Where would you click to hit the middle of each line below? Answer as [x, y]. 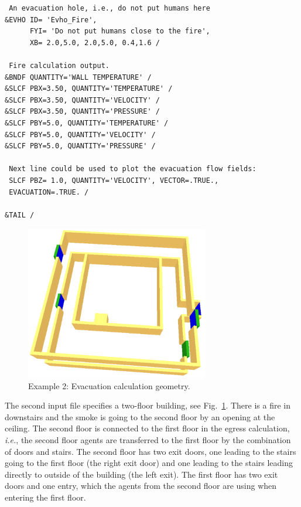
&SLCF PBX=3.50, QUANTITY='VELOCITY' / [82, 100]
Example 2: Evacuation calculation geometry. [109, 385]
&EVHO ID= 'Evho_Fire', [51, 20]
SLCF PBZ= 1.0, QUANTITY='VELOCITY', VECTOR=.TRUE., [114, 180]
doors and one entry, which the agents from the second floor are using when [141, 486]
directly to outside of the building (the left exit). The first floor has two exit [141, 474]
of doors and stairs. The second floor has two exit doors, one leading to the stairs [150, 451]
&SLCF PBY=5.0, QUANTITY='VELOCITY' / [80, 135]
